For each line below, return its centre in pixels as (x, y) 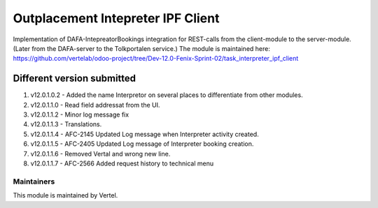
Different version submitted (75, 79)
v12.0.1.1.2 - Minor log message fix (80, 114)
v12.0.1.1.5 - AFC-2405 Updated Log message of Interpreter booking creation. (142, 144)
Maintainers (34, 181)
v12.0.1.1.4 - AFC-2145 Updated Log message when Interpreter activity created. (145, 134)
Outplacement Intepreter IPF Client (116, 18)
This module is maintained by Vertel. (65, 195)
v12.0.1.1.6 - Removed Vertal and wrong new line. (100, 154)
